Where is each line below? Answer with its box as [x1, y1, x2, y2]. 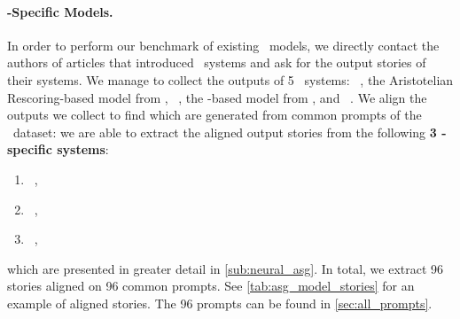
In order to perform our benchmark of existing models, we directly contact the [7, 35, 440, 54]
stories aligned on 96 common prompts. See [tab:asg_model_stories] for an [7, 276, 415, 295]
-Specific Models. [7, 2, 113, 20]
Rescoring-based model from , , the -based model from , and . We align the [7, 88, 427, 106]
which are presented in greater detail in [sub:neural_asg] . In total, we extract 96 [7, 259, 444, 277]
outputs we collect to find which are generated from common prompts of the [7, 105, 422, 124]
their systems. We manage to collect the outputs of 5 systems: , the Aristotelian [7, 70, 454, 89]
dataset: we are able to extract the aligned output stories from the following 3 [12, 122, 437, 141]
